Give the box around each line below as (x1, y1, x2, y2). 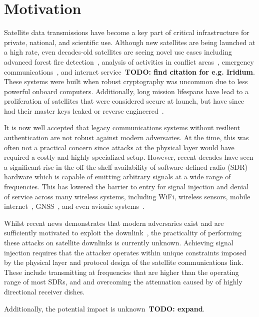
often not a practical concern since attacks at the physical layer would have (4, 142, 234, 152)
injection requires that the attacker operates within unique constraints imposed (4, 247, 246, 257)
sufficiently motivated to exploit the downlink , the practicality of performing (4, 227, 242, 238)
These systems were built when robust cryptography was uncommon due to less (4, 76, 248, 87)
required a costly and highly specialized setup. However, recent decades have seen (4, 152, 253, 162)
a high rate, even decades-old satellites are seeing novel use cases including (4, 47, 232, 57)
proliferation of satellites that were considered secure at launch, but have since (4, 96, 244, 106)
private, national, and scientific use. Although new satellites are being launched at (4, 37, 255, 47)
